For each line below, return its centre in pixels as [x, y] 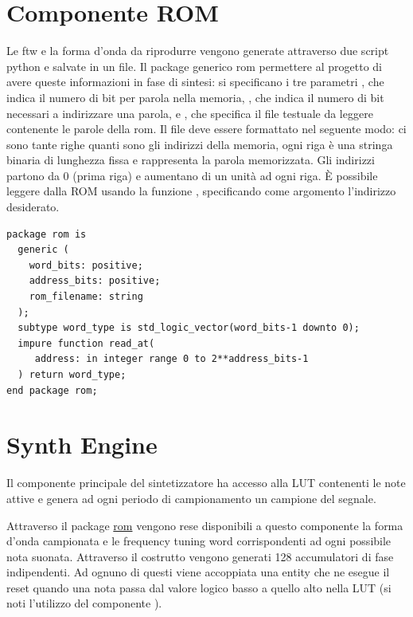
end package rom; [52, 390]
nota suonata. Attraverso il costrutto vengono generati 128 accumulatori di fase [200, 556]
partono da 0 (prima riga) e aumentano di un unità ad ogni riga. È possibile [192, 175]
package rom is [47, 234]
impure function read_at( [86, 343]
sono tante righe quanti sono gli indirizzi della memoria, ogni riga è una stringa [200, 144]
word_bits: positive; [86, 265]
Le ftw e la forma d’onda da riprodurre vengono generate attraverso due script [198, 51]
